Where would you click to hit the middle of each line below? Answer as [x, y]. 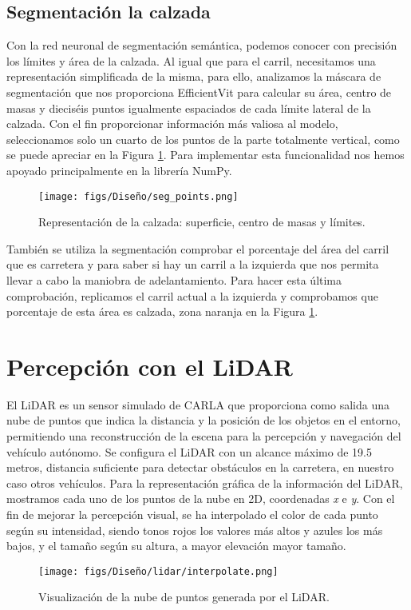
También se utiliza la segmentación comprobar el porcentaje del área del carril [198, 248]
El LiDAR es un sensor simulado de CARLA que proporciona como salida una [198, 404]
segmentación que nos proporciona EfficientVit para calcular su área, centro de [199, 92]
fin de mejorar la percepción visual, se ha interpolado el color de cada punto [192, 514]
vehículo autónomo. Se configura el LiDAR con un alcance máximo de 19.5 [189, 451]
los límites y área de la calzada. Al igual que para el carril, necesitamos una [191, 60]
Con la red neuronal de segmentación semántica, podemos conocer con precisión [202, 45]
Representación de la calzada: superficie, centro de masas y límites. [202, 222]
